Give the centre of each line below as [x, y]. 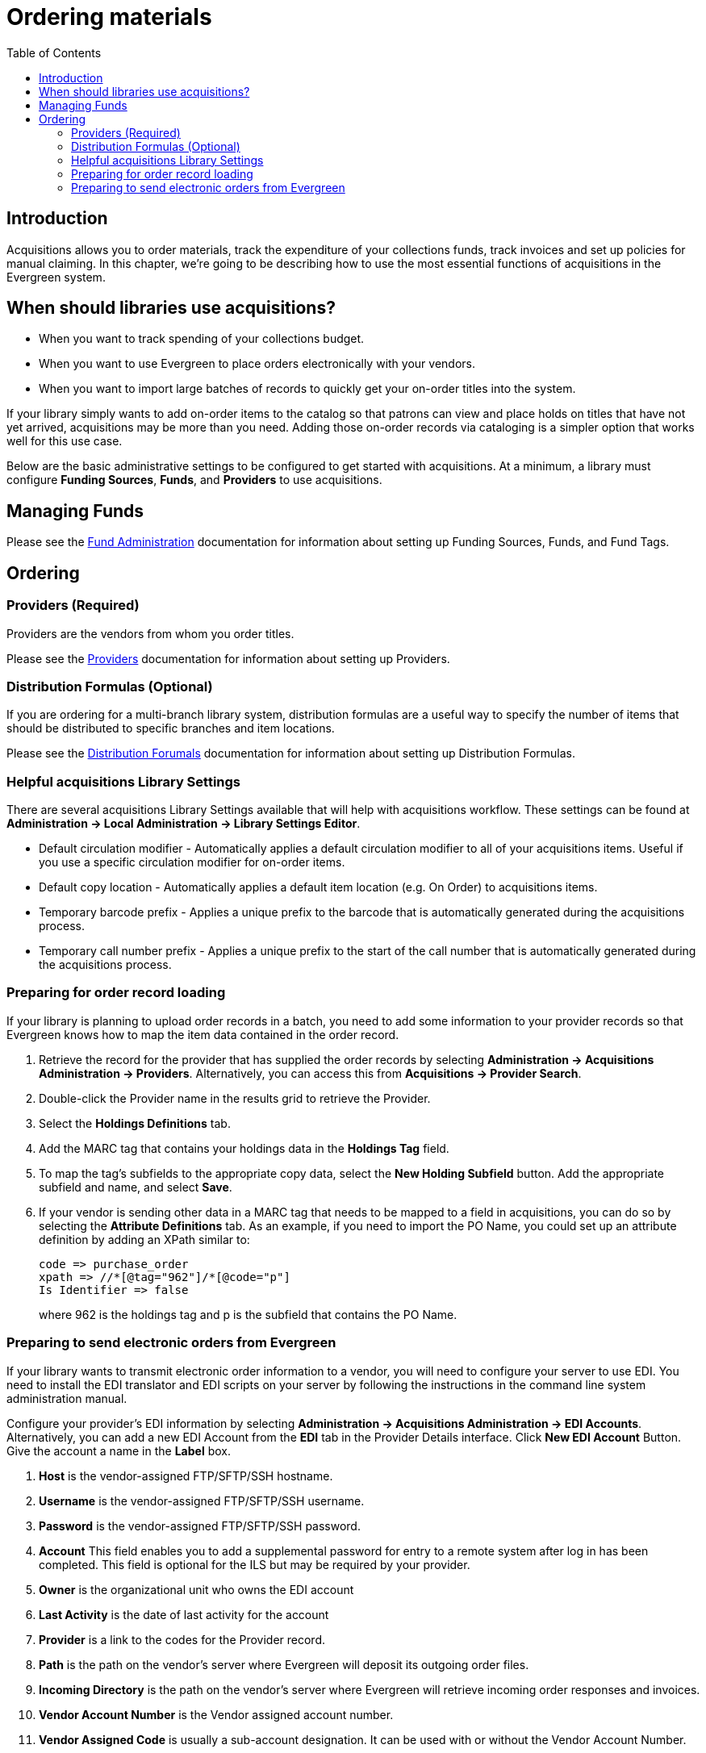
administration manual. [67, 1398]
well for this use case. [65, 441]
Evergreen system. [56, 277]
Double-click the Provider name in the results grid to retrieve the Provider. [235, 1098]
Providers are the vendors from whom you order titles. [150, 633]
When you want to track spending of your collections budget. [202, 339]
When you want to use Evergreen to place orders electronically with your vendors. [257, 364]
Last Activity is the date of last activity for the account [184, 1614]
